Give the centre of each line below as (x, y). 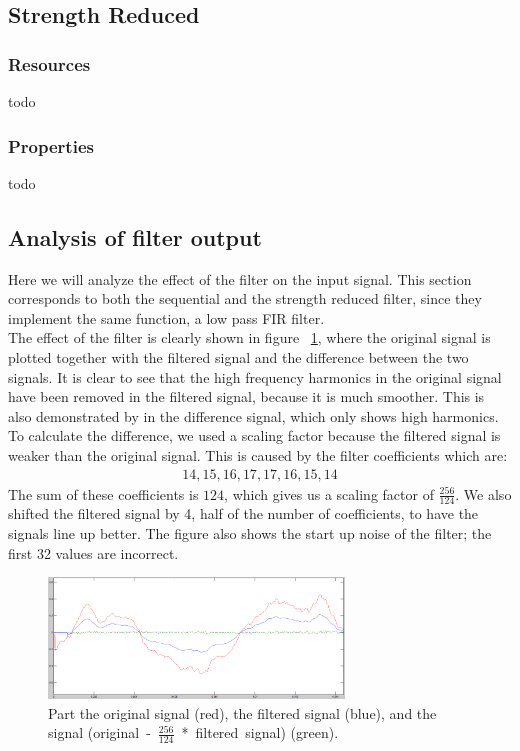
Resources (49, 63)
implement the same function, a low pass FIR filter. (166, 317)
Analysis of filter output (135, 236)
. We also (483, 493)
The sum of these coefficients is (103, 493)
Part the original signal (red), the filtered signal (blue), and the (242, 712)
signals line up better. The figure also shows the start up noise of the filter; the (250, 533)
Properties (51, 145)
